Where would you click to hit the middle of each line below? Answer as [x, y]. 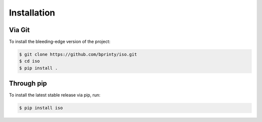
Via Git [19, 30]
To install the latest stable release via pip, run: [55, 95]
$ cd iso [30, 61]
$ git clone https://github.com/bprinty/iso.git [78, 54]
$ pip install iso [41, 108]
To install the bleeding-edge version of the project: [60, 42]
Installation [32, 13]
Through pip [28, 83]
